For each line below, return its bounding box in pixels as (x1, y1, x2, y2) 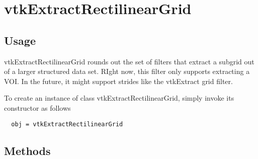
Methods (4, 142, 51, 158)
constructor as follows (4, 102, 71, 113)
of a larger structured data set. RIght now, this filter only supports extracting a (4, 66, 250, 76)
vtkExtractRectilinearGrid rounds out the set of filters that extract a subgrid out (4, 56, 254, 66)
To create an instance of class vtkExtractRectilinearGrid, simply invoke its (4, 93, 234, 103)
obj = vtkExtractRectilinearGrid (11, 120, 123, 128)
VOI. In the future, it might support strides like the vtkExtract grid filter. (4, 75, 233, 86)
